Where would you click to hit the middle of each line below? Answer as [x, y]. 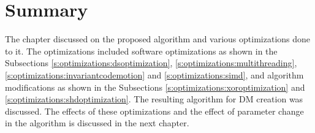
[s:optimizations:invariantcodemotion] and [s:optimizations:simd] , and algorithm [154, 74]
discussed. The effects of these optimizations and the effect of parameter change [154, 111]
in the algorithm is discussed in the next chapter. [97, 123]
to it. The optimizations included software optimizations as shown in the [141, 51]
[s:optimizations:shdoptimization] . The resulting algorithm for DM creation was [154, 99]
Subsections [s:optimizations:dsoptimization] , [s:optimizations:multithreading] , [151, 63]
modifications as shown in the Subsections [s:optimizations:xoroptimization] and [155, 87]
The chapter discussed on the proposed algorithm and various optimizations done [158, 39]
